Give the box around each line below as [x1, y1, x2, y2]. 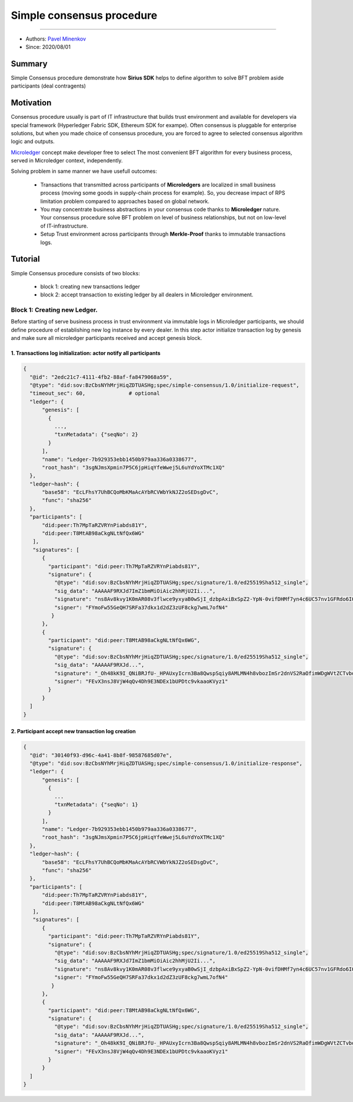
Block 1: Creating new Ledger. [11, 306, 98, 314]
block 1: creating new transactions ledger [40, 283, 141, 290]
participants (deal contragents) [11, 82, 86, 89]
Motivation [11, 98, 52, 108]
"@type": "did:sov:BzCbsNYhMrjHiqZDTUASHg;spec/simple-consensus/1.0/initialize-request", [29, 382, 299, 388]
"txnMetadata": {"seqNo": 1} [54, 801, 138, 808]
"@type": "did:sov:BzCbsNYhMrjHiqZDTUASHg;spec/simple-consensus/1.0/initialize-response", [29, 760, 303, 767]
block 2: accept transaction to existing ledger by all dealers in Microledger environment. [40, 291, 254, 298]
